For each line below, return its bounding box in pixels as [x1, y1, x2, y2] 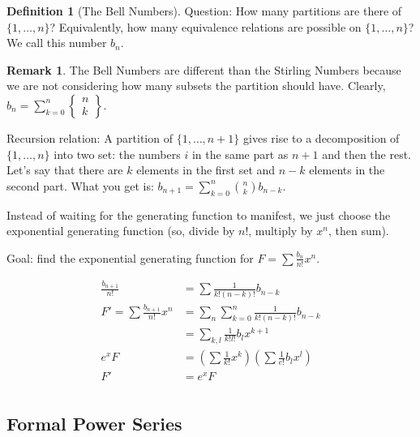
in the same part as [191, 145, 289, 162]
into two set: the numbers [54, 145, 181, 162]
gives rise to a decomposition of [243, 129, 400, 146]
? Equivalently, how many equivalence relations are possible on [49, 18, 362, 35]
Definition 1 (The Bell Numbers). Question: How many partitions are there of [6, 2, 402, 19]
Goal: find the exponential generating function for [6, 249, 254, 266]
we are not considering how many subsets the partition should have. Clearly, [6, 77, 386, 94]
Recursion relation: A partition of [6, 129, 173, 146]
